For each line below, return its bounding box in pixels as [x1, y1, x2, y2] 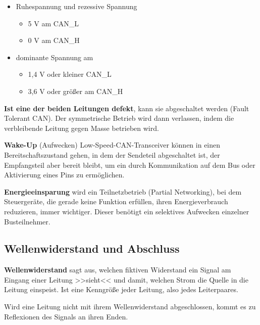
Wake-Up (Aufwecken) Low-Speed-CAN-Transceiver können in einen [4, 140, 221, 150]
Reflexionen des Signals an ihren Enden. [4, 311, 128, 321]
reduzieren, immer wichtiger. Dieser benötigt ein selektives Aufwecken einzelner [4, 206, 249, 216]
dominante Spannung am [16, 52, 93, 62]
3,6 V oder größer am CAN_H [28, 85, 123, 96]
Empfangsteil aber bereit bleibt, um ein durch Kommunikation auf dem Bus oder [4, 159, 255, 170]
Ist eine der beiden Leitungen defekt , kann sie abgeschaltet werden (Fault [4, 103, 249, 113]
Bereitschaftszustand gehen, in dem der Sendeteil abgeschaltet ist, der [4, 149, 220, 160]
